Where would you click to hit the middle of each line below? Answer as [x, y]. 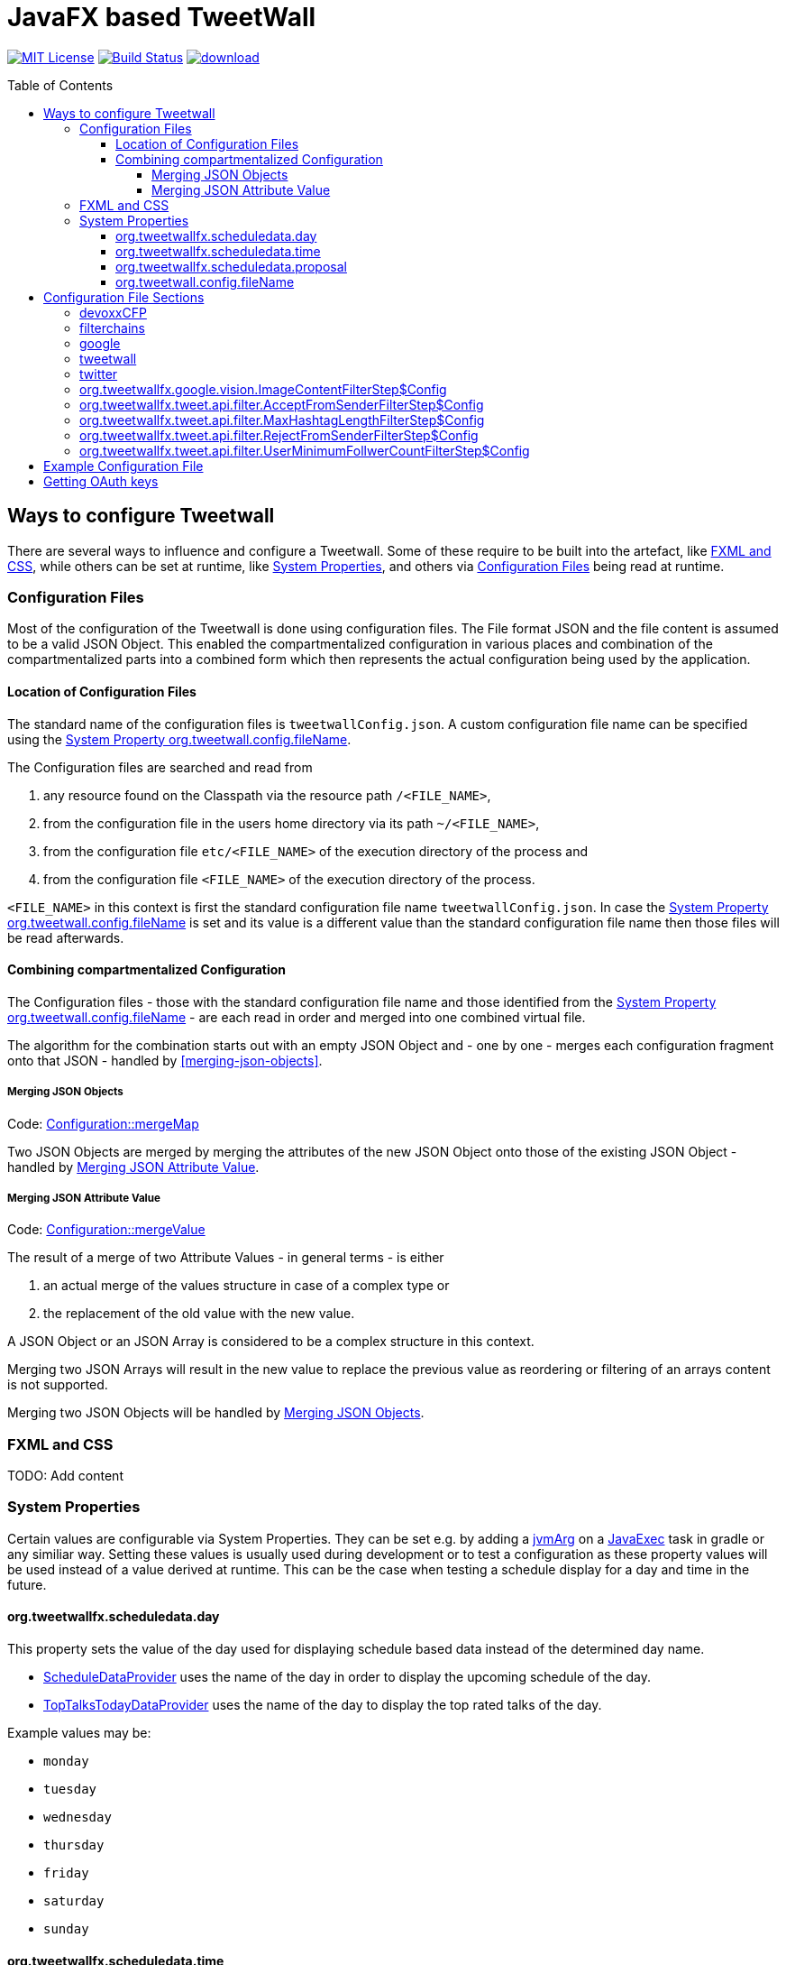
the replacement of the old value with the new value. [199, 1314]
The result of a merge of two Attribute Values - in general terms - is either [226, 1258]
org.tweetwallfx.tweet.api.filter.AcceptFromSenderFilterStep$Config [282, 404]
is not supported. [58, 1385]
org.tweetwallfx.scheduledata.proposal [231, 266]
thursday [74, 1845]
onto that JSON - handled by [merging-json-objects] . [165, 1060]
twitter [99, 374]
